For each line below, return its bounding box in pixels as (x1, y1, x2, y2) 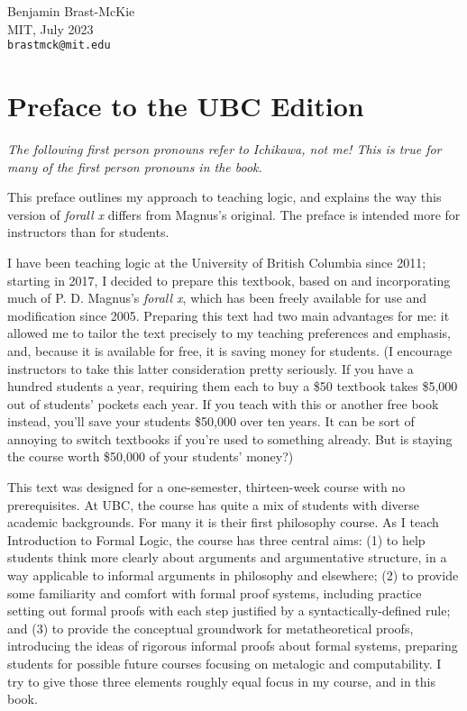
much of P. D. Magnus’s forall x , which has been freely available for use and (7, 288, 427, 307)
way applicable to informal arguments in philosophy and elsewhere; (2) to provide (7, 566, 459, 585)
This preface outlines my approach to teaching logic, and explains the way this (7, 187, 442, 206)
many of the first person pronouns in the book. (7, 157, 262, 176)
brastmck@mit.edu (7, 39, 111, 52)
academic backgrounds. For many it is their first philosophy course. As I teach (7, 513, 439, 532)
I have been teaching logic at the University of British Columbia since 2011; (7, 252, 426, 271)
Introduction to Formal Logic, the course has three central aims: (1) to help (7, 530, 426, 549)
